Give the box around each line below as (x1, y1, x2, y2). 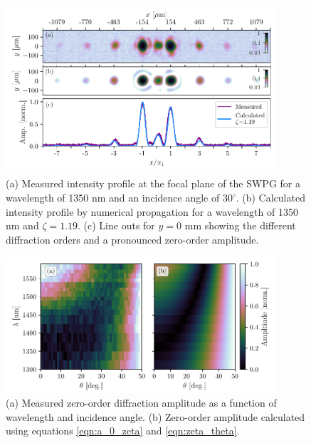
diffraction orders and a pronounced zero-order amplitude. (6, 231, 259, 246)
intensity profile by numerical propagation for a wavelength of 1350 (6, 204, 298, 219)
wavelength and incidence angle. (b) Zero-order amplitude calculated (6, 409, 305, 424)
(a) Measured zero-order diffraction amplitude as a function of (6, 395, 277, 410)
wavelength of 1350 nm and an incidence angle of (6, 190, 220, 205)
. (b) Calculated (236, 190, 305, 205)
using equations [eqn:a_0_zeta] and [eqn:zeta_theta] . (6, 423, 240, 438)
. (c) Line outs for (78, 218, 155, 233)
